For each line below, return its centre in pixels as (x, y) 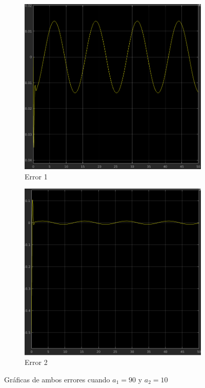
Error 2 (36, 362)
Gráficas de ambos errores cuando (57, 380)
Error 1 (36, 176)
